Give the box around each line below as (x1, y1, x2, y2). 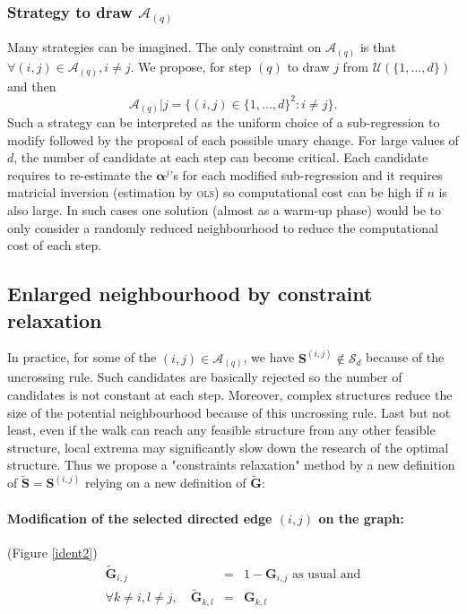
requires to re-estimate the (7, 165, 152, 184)
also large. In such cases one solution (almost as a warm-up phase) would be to (7, 201, 442, 220)
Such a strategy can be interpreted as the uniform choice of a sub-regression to (7, 113, 440, 132)
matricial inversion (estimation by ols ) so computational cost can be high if (7, 183, 423, 202)
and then (7, 76, 56, 95)
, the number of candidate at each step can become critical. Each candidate (13, 148, 428, 167)
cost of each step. (7, 236, 102, 255)
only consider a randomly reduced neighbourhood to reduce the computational (7, 218, 438, 237)
